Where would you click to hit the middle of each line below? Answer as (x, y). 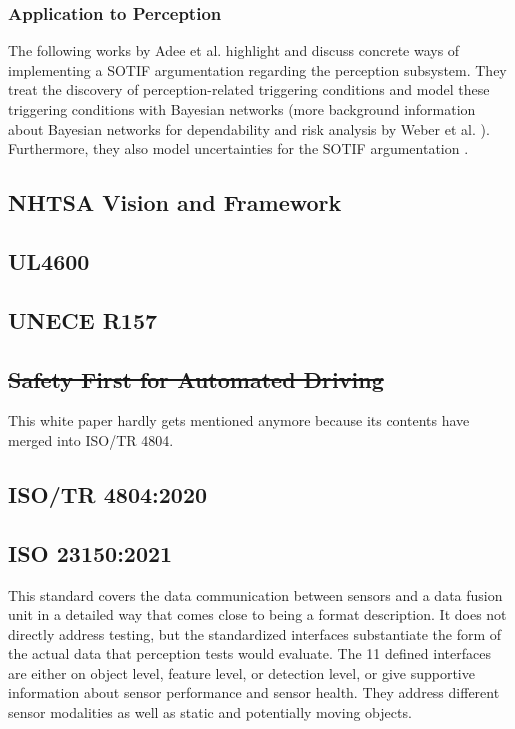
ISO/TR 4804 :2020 (108, 493)
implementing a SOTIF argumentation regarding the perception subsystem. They (257, 69)
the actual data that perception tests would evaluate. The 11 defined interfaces (249, 653)
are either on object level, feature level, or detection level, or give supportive (241, 672)
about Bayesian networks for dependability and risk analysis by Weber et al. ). (249, 128)
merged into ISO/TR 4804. (91, 439)
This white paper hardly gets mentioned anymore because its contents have (239, 420)
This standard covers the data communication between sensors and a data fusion (255, 594)
